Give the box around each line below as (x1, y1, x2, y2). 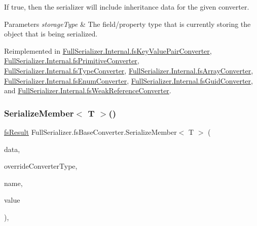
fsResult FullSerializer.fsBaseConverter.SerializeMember (4, 126, 177, 137)
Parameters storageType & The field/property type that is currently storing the (4, 18, 251, 29)
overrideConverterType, (4, 161, 78, 171)
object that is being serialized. (4, 28, 98, 39)
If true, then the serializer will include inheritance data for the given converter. (4, 2, 249, 12)
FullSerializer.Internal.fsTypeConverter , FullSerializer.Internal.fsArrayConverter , (4, 65, 253, 76)
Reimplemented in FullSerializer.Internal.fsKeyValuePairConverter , (4, 45, 212, 56)
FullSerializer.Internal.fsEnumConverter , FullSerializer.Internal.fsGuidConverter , (4, 75, 253, 86)
